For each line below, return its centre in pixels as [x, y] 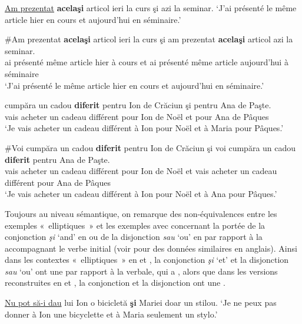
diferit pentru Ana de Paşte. [57, 159]
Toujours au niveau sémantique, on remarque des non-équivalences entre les [141, 213]
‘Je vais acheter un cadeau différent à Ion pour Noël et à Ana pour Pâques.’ [141, 194]
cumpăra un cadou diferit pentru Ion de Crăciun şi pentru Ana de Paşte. [138, 105]
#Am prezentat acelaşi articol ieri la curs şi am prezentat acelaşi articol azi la [149, 39]
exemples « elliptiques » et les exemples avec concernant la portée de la [135, 225]
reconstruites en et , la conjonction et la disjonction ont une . [115, 283]
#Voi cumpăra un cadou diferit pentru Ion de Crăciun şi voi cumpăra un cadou [150, 147]
